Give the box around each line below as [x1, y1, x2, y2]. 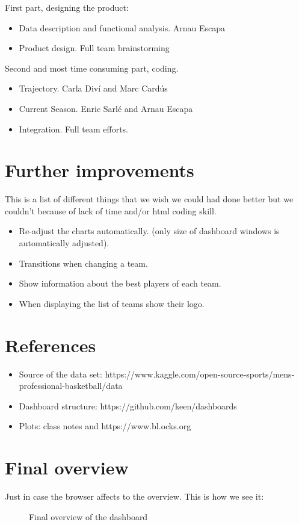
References [5, 332, 96, 357]
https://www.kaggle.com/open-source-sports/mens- [105, 367, 295, 380]
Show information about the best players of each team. [19, 277, 221, 290]
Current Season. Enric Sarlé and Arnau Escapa [19, 102, 193, 114]
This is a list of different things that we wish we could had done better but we [5, 193, 294, 205]
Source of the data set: [19, 367, 102, 380]
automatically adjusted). [19, 237, 109, 249]
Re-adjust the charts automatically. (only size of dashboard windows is [19, 225, 280, 237]
